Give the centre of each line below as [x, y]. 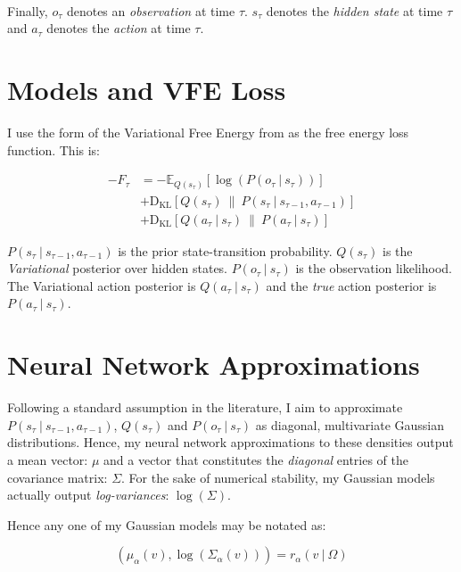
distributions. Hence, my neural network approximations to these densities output [230, 442]
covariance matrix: [58, 477]
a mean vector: [48, 459]
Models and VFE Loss [147, 89]
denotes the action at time [119, 28]
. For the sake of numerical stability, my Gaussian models [278, 477]
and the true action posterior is [351, 285]
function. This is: [54, 149]
